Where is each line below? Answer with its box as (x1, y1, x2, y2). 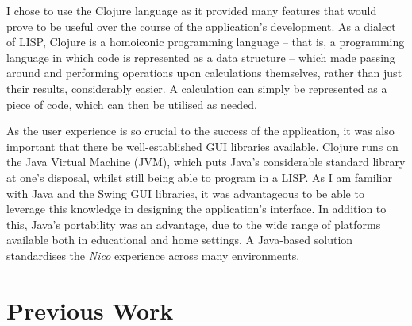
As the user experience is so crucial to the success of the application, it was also (6, 122, 395, 139)
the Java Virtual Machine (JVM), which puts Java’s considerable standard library (6, 153, 406, 170)
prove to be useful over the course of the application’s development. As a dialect (6, 17, 396, 34)
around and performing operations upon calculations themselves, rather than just (6, 64, 402, 81)
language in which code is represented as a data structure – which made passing (6, 49, 395, 65)
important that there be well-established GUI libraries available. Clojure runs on (6, 138, 399, 154)
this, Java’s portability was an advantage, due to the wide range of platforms (6, 215, 381, 232)
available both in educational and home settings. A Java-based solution (6, 231, 353, 248)
